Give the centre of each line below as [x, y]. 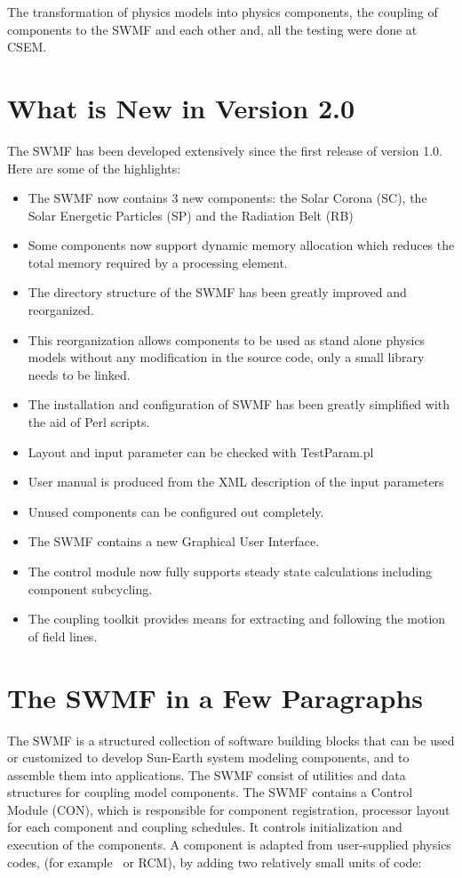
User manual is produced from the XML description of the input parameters [236, 482]
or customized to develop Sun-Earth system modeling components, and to [208, 757]
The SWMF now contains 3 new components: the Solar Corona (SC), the [227, 198]
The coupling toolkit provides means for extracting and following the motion [237, 619]
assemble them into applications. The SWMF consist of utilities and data [207, 774]
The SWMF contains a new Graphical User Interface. [174, 541]
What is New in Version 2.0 [181, 107]
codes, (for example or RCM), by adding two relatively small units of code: [215, 862]
